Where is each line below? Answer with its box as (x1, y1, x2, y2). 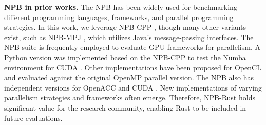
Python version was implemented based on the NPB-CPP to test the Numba (4, 51, 246, 62)
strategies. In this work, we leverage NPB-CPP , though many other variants (4, 22, 246, 32)
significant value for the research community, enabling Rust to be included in (4, 102, 246, 113)
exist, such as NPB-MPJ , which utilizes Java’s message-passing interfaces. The (4, 31, 254, 42)
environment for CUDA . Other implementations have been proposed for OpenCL (4, 62, 261, 73)
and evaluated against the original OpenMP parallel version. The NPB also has (4, 72, 254, 83)
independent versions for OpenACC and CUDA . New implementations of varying (4, 82, 262, 93)
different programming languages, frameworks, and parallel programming (4, 11, 234, 22)
